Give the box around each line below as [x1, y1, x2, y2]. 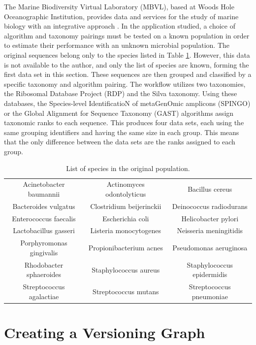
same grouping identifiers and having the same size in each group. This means [4, 127, 239, 137]
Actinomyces [106, 179, 145, 189]
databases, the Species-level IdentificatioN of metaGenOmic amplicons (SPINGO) [4, 98, 251, 108]
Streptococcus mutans [93, 286, 159, 296]
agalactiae [29, 291, 59, 301]
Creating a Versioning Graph [4, 322, 205, 343]
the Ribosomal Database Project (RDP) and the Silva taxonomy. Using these [4, 88, 237, 99]
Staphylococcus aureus [92, 264, 160, 275]
